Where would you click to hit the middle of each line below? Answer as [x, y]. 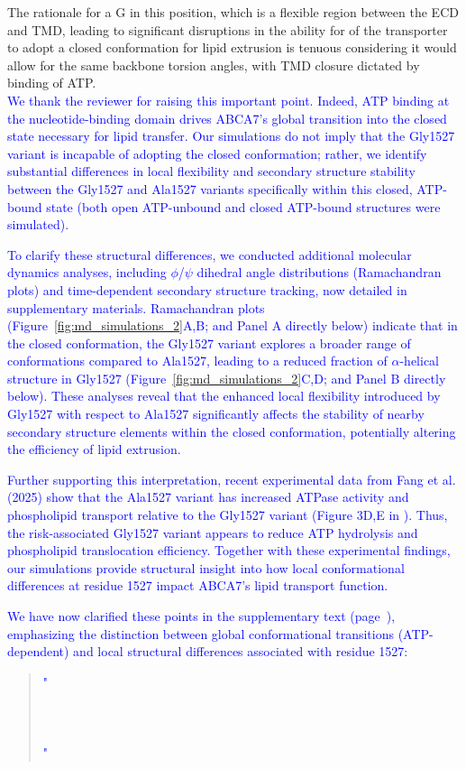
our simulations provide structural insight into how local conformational [206, 567]
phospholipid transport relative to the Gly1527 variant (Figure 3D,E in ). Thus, [228, 515]
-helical [419, 361]
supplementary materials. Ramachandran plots [136, 307]
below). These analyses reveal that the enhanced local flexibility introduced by [224, 396]
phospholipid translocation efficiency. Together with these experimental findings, [229, 550]
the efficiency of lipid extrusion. [94, 449]
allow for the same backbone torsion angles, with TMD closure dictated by [214, 65]
